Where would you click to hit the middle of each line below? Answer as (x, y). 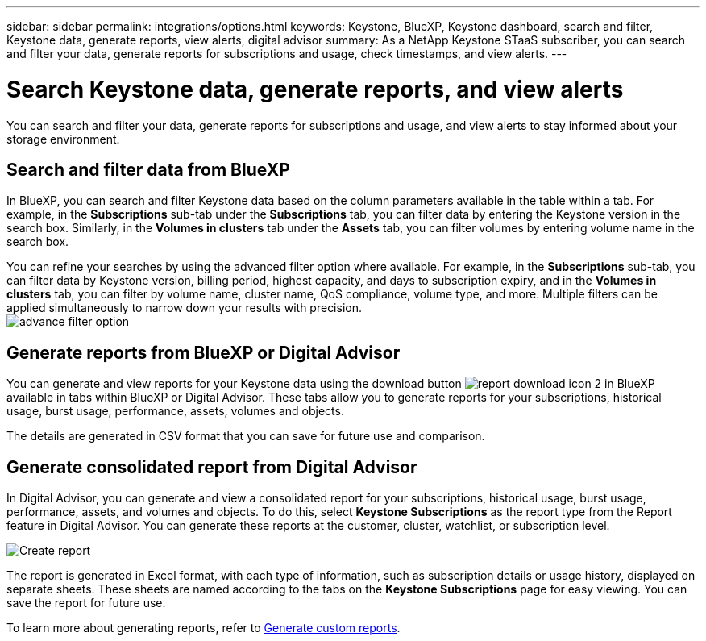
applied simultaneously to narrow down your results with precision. (184, 308)
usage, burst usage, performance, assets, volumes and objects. (175, 411)
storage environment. (63, 139)
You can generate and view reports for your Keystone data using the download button (234, 384)
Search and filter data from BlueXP (148, 169)
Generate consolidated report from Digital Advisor (212, 467)
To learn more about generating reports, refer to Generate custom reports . (203, 628)
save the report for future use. (86, 603)
